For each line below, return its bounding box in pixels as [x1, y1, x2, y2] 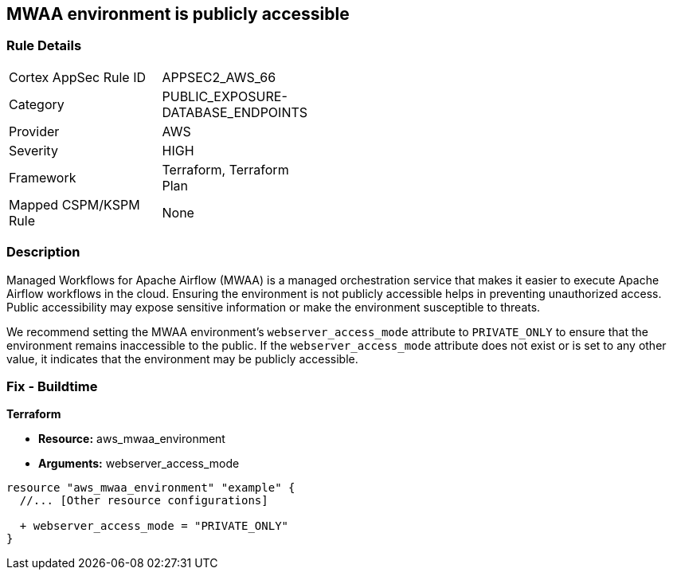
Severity [9, 142, 58, 159]
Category [9, 96, 65, 112]
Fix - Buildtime [6, 378, 98, 394]
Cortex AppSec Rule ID [9, 69, 147, 85]
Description [6, 244, 80, 261]
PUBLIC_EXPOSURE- [162, 88, 288, 104]
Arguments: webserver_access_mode [38, 456, 240, 471]
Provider [9, 123, 60, 139]
